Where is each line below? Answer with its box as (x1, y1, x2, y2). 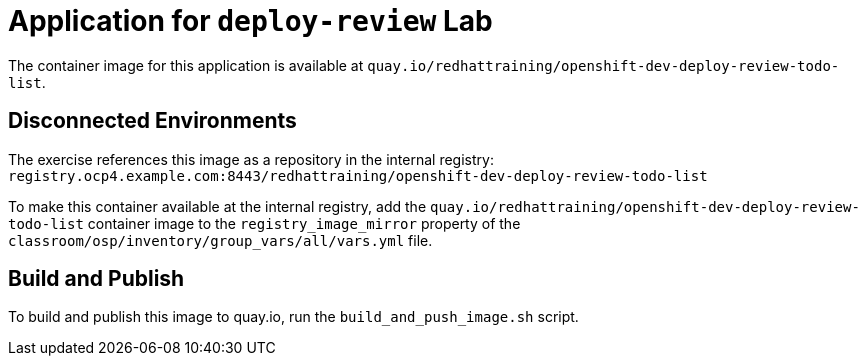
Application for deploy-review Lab (8, 4, 493, 38)
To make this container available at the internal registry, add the (8, 197, 427, 215)
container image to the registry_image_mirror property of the (87, 214, 521, 232)
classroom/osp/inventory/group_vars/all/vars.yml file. (8, 231, 433, 249)
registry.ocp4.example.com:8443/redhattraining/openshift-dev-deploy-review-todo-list (8, 167, 708, 184)
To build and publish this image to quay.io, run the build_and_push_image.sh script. (8, 308, 579, 326)
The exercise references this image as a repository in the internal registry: (8, 150, 494, 168)
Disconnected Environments (8, 108, 297, 134)
